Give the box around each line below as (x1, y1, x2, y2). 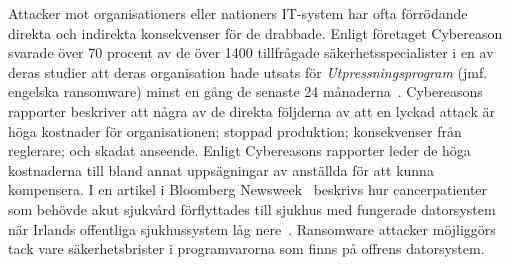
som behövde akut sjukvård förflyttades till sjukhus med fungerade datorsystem (8, 198, 496, 219)
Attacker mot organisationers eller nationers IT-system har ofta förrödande (8, 3, 468, 23)
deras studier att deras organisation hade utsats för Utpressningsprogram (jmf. (8, 61, 488, 82)
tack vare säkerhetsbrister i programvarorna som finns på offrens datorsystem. (8, 238, 485, 259)
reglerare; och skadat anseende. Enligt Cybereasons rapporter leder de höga (8, 140, 471, 161)
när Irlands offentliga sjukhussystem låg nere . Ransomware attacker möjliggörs (8, 218, 496, 239)
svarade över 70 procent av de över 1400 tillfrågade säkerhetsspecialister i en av (8, 42, 494, 63)
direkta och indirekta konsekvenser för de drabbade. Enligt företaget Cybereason (8, 22, 503, 43)
